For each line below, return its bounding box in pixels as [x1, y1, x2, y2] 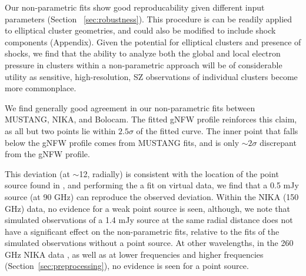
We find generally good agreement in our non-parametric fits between [5, 101, 255, 114]
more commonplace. [5, 82, 76, 94]
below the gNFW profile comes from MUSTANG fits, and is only [5, 136, 240, 148]
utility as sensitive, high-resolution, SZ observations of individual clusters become [5, 70, 298, 82]
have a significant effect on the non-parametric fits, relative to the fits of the [5, 225, 280, 237]
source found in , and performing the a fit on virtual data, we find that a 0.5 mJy [5, 179, 299, 191]
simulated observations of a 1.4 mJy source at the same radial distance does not [5, 214, 293, 226]
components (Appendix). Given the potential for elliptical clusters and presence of [5, 35, 301, 48]
